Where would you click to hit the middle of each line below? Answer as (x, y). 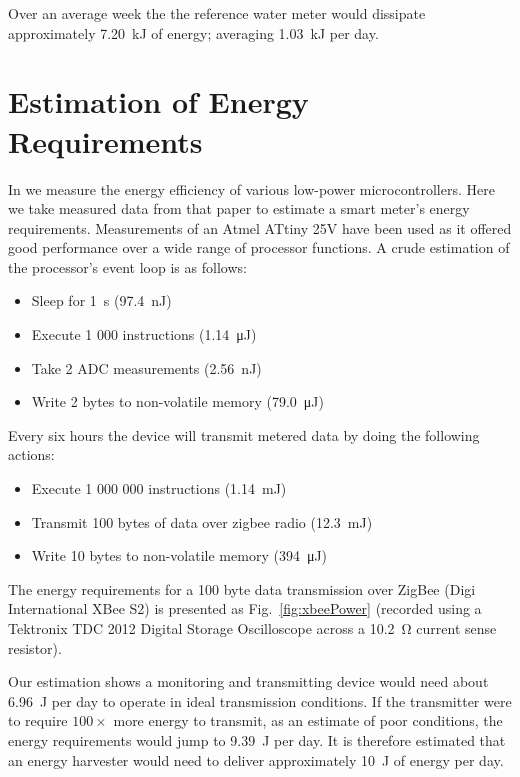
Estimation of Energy (158, 101)
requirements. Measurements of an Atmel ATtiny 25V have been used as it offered (260, 227)
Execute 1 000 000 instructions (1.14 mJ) (159, 488)
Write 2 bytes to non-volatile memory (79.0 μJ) (177, 401)
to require (38, 720)
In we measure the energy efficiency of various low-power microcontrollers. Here (251, 188)
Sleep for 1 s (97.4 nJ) (101, 300)
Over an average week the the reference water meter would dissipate (217, 13)
